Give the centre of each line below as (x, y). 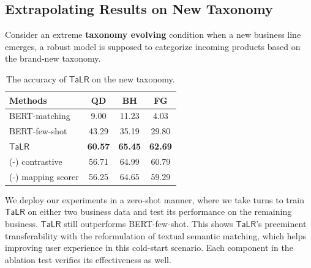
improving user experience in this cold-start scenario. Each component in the (149, 248)
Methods (28, 100)
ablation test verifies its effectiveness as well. (88, 259)
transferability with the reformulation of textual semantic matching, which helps (155, 235)
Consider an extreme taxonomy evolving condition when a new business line (153, 34)
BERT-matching (40, 116)
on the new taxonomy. (133, 78)
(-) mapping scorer (44, 176)
